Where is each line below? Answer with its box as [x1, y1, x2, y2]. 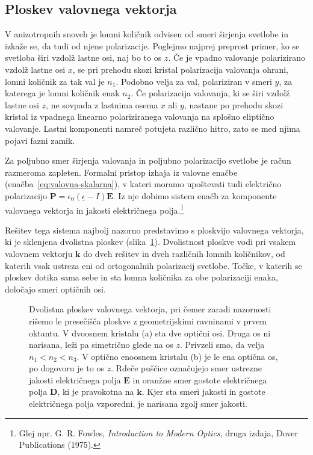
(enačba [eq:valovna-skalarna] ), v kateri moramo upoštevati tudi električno [5, 178, 282, 190]
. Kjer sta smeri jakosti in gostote [141, 385, 265, 398]
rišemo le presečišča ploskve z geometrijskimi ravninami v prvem [29, 314, 267, 327]
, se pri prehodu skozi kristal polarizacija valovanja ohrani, [72, 63, 289, 75]
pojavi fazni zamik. [5, 134, 75, 146]
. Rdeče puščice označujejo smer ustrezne [111, 362, 262, 374]
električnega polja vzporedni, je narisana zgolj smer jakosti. [29, 397, 247, 410]
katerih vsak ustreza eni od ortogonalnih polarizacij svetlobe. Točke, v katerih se [5, 259, 302, 271]
